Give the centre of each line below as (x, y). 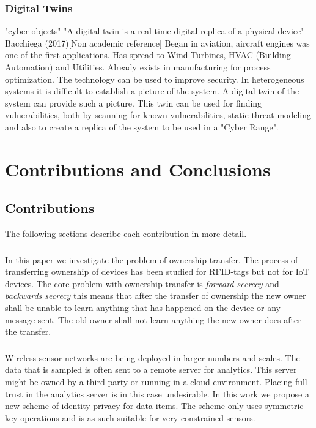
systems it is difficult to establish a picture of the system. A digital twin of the (152, 91)
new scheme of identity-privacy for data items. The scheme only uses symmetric (154, 406)
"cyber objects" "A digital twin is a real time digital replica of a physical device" (155, 31)
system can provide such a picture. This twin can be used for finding (134, 103)
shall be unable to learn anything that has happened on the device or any (143, 308)
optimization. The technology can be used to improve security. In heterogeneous (155, 79)
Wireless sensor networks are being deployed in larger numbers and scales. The (152, 357)
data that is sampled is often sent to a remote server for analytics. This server (151, 370)
